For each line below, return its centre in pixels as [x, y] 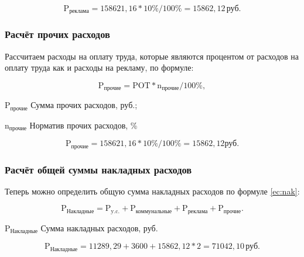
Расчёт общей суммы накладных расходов [98, 169]
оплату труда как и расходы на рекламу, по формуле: [99, 67]
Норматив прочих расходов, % [83, 125]
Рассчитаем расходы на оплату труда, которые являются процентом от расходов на [152, 56]
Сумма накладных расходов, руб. [99, 228]
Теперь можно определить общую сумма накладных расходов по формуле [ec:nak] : [152, 191]
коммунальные [154, 211]
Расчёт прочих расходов [57, 34]
